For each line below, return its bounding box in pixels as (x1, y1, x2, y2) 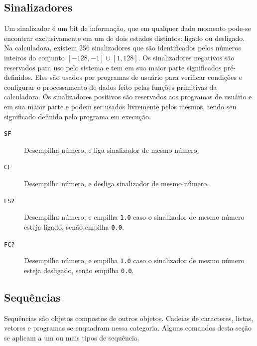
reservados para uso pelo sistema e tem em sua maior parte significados (4, 62, 222, 72)
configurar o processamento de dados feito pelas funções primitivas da (4, 81, 217, 92)
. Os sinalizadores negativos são (138, 52, 235, 62)
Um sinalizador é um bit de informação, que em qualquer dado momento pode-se (4, 23, 251, 33)
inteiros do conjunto (4, 52, 65, 62)
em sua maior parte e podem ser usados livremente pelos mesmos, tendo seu (4, 101, 237, 111)
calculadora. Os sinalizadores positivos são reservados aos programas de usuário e (4, 91, 252, 102)
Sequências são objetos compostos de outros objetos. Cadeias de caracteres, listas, (4, 313, 254, 323)
